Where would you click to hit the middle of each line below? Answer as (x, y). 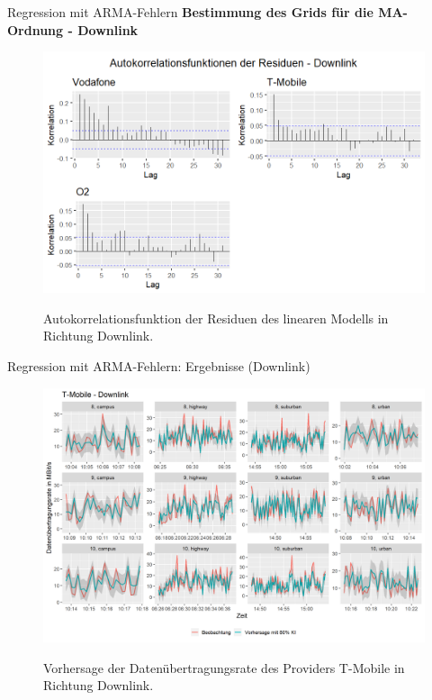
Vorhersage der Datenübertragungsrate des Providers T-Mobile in (224, 667)
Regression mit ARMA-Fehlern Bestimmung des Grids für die (190, 12)
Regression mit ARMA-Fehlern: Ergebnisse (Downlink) (159, 366)
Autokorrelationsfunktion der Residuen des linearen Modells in (216, 318)
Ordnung (36, 29)
